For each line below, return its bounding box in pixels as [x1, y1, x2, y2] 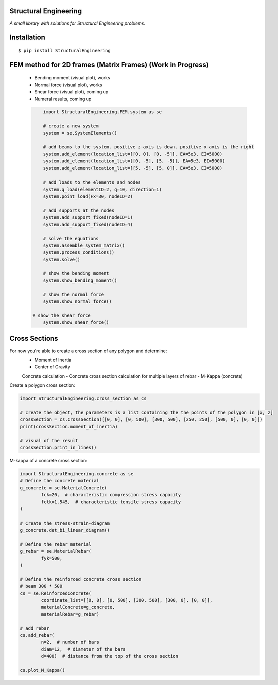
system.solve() [43, 256, 80, 262]
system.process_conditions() [43, 250, 115, 255]
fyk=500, [41, 555, 63, 561]
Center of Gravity [34, 364, 70, 370]
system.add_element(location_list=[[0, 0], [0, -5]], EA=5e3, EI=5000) [43, 151, 223, 157]
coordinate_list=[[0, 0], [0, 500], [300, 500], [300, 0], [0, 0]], [41, 597, 213, 603]
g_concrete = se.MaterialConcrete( [20, 485, 107, 491]
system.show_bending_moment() [43, 277, 117, 283]
